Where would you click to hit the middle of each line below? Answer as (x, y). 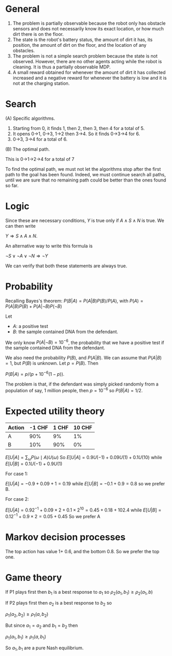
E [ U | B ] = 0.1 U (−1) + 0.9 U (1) (34, 464)
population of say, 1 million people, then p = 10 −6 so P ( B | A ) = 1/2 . (74, 390)
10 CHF (83, 427)
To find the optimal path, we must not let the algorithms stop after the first (83, 169)
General (23, 9)
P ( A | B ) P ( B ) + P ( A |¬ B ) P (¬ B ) (34, 306)
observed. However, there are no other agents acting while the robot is (87, 61)
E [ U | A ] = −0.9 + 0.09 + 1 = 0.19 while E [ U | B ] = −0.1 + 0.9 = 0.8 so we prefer (85, 484)
